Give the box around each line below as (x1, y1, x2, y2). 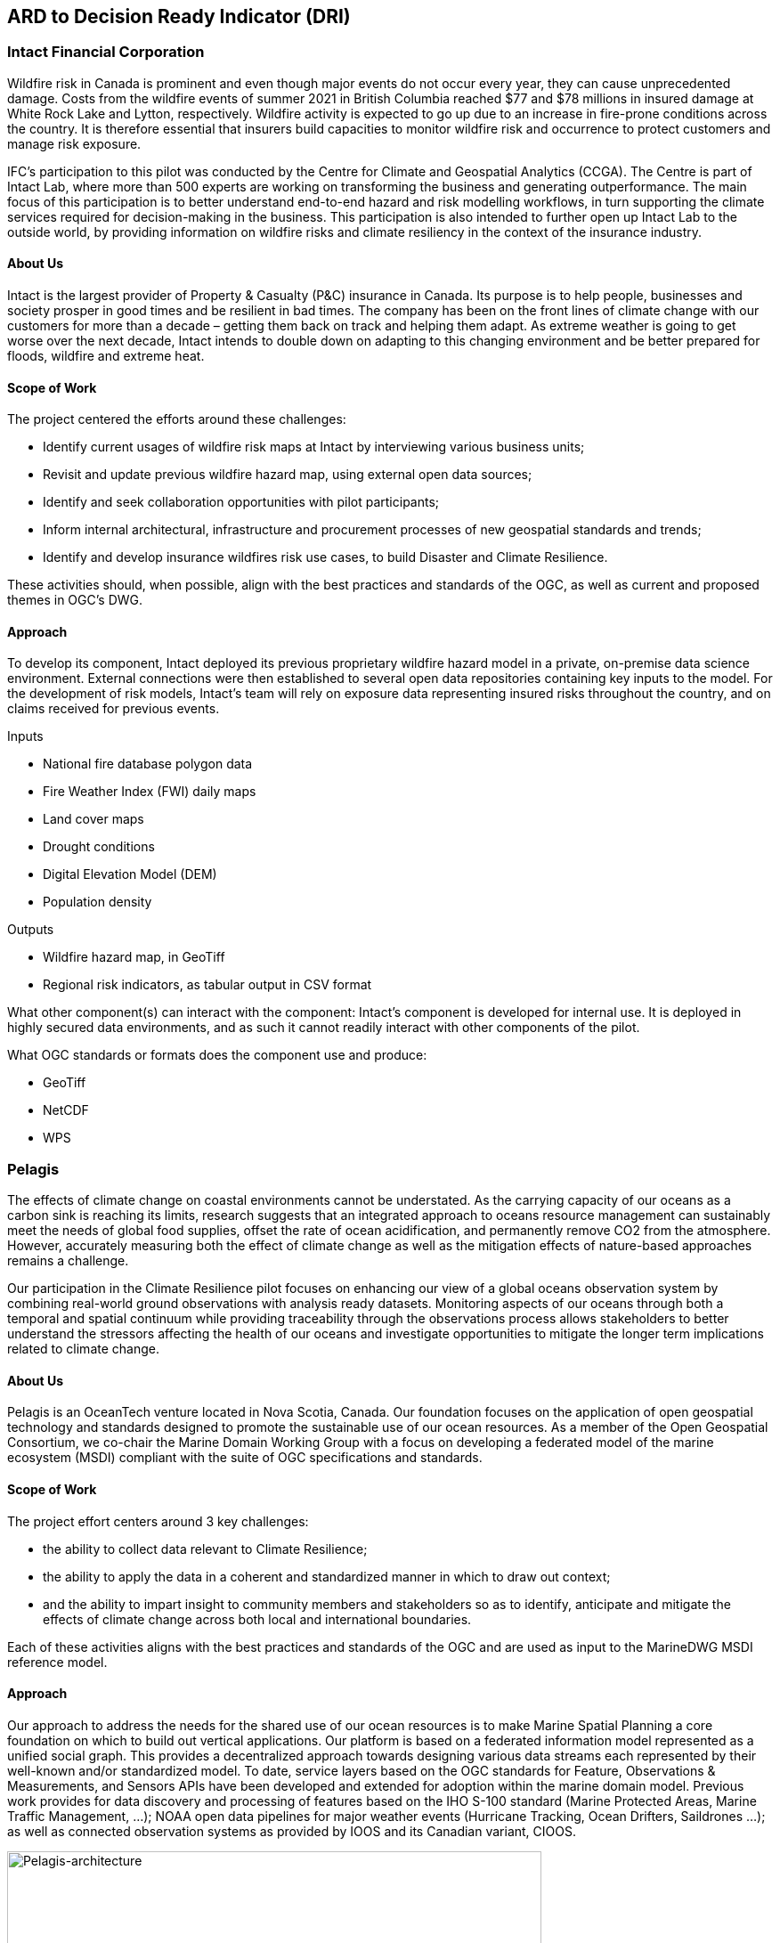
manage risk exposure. (7, 135, 142, 151)
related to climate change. (7, 1341, 159, 1357)
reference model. (7, 1654, 108, 1670)
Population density (43, 894, 152, 910)
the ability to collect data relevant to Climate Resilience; (43, 1541, 368, 1557)
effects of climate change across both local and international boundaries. (43, 1611, 472, 1627)
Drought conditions (43, 839, 155, 855)
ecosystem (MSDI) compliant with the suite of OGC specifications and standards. (7, 1450, 483, 1466)
